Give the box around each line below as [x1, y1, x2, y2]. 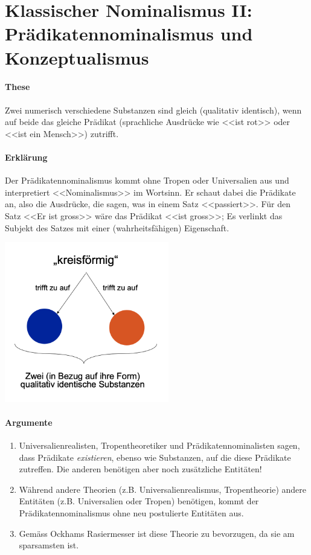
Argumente [5, 415, 53, 428]
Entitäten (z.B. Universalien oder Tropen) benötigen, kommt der [19, 495, 259, 507]
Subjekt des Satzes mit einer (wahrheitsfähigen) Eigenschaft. [5, 221, 229, 234]
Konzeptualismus [5, 45, 149, 69]
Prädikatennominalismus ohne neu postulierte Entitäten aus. [19, 507, 244, 519]
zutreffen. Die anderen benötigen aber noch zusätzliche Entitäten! [19, 463, 262, 475]
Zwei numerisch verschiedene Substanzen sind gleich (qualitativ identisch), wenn [5, 103, 302, 116]
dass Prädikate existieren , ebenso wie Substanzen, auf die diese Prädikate [19, 451, 291, 463]
